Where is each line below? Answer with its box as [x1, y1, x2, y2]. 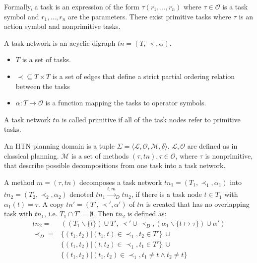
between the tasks [15, 81, 70, 91]
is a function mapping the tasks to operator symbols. [45, 97, 206, 108]
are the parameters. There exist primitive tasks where [68, 11, 231, 21]
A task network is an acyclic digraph [4, 37, 116, 48]
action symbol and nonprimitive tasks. [4, 21, 121, 31]
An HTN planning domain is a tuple [4, 140, 115, 151]
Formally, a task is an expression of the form [4, 1, 139, 11]
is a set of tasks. [22, 54, 71, 65]
